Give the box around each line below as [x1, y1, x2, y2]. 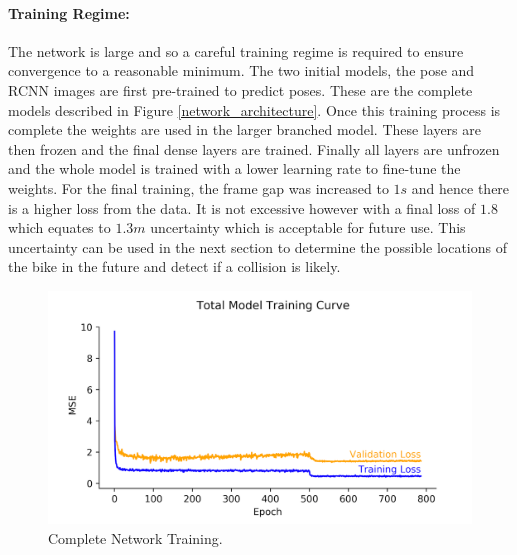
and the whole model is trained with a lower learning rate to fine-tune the [8, 158, 461, 179]
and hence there [411, 177, 510, 198]
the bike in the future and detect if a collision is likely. [8, 256, 341, 277]
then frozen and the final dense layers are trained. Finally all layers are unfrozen [8, 138, 500, 159]
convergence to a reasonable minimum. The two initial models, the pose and [8, 60, 475, 81]
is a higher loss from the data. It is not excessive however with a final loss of [8, 197, 476, 218]
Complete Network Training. [48, 527, 223, 548]
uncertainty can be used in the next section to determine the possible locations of [8, 236, 507, 257]
